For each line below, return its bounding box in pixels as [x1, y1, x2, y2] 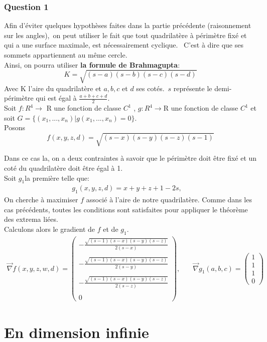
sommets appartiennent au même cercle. [4, 50, 127, 60]
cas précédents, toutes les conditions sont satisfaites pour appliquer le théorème [4, 204, 248, 214]
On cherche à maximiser [4, 194, 78, 205]
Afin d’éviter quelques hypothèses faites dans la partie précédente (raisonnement [4, 20, 251, 31]
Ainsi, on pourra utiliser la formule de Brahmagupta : [4, 59, 180, 70]
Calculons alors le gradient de [4, 224, 95, 234]
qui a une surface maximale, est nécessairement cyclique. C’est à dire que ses [4, 40, 243, 50]
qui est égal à [36, 93, 77, 103]
